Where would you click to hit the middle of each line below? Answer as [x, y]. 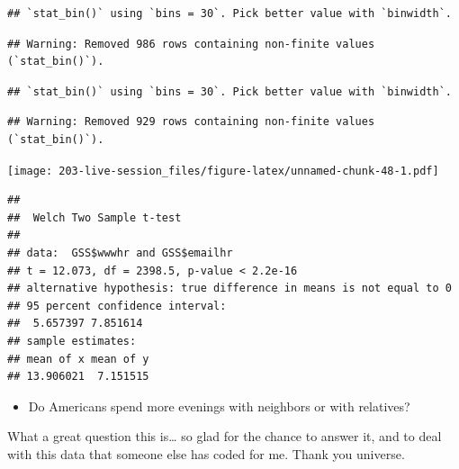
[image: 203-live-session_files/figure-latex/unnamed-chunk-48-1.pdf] [223, 171]
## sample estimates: [72, 341]
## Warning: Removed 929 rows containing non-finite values [191, 122]
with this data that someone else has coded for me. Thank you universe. [206, 453]
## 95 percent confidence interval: [117, 306]
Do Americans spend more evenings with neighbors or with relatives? [219, 406]
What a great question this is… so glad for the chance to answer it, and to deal [225, 436]
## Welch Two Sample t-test [94, 217]
